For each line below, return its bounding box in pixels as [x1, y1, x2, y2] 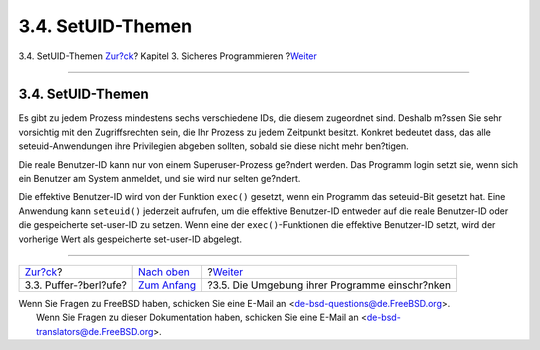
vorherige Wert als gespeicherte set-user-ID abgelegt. [18, 233, 242, 245]
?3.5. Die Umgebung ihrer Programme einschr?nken [207, 278, 452, 292]
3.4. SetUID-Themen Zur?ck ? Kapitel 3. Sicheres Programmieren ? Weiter [18, 50, 317, 62]
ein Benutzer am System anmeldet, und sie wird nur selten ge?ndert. [18, 173, 301, 185]
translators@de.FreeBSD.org [36, 325, 154, 337]
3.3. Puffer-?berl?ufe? [24, 278, 127, 292]
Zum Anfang [138, 278, 197, 292]
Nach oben [138, 265, 190, 279]
